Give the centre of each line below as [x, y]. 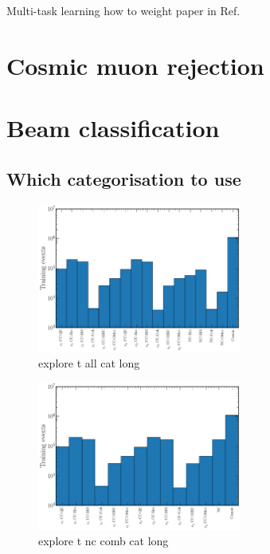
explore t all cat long [89, 363]
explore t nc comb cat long [104, 541]
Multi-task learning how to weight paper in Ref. [123, 10]
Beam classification [113, 128]
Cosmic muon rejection [135, 65]
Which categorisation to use [124, 178]
